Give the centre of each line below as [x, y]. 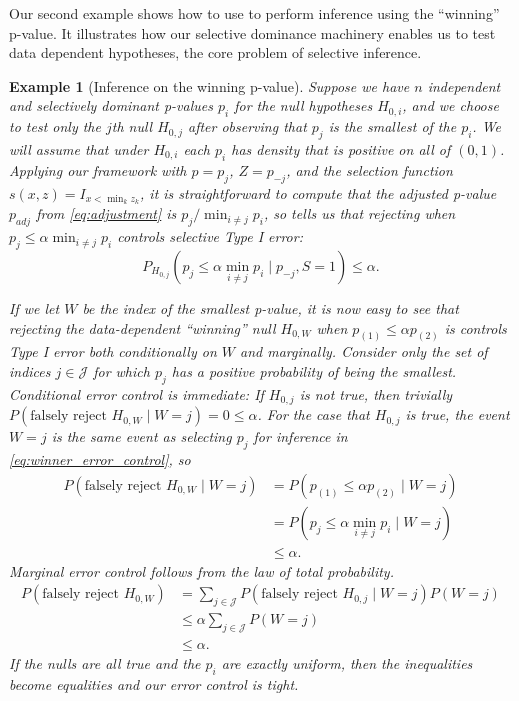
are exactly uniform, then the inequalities [347, 663]
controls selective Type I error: [210, 236]
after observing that [247, 126]
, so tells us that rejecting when [359, 213]
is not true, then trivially [376, 393]
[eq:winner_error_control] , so [100, 459]
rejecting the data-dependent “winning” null [142, 327]
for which [121, 371]
